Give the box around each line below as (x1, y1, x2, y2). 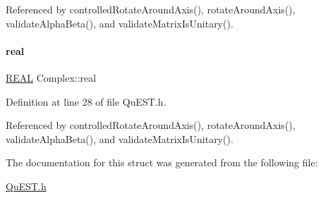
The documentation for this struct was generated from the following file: (6, 155, 318, 170)
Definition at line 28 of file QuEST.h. (6, 94, 166, 109)
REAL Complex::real (6, 70, 97, 85)
